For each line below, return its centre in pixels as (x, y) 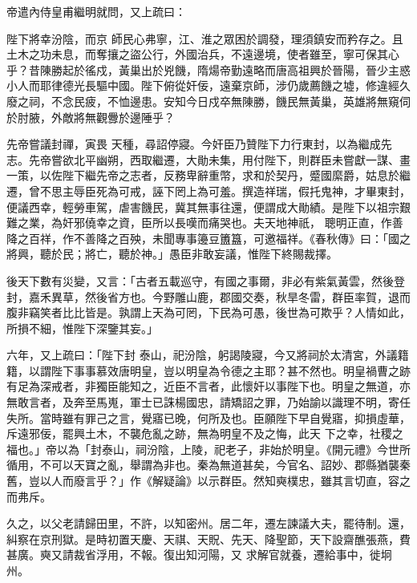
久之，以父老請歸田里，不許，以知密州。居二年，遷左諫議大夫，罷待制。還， (208, 523)
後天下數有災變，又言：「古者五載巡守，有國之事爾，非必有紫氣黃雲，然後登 (206, 280)
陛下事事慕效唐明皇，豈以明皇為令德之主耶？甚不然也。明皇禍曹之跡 (231, 370)
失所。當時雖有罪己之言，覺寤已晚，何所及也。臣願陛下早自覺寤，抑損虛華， (208, 417)
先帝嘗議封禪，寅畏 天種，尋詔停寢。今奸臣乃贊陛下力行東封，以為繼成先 (199, 144)
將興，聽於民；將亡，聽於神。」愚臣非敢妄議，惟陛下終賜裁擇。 (172, 254)
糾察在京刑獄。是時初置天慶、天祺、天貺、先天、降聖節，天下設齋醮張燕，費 (208, 538)
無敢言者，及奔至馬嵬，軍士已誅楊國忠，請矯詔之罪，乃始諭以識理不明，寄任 (208, 402)
